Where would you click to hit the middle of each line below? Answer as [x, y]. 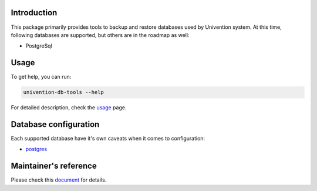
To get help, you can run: [41, 77]
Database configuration [55, 124]
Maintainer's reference [54, 166]
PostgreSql [39, 46]
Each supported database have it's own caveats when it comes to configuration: [108, 139]
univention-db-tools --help [63, 92]
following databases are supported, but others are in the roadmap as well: [100, 35]
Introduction [34, 13]
